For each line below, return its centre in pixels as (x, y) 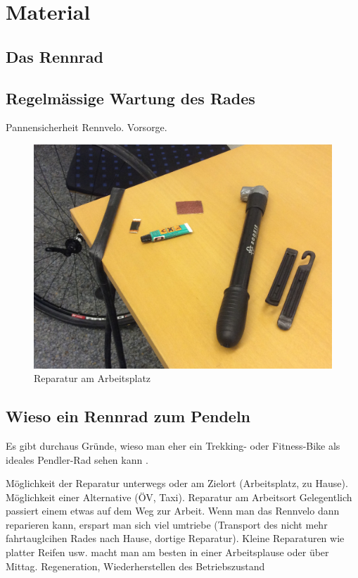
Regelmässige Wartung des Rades (130, 98)
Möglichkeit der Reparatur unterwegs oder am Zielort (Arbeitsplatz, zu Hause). (177, 483)
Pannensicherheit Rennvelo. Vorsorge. (87, 127)
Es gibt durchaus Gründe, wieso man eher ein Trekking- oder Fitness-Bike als (173, 445)
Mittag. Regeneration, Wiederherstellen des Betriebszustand (135, 566)
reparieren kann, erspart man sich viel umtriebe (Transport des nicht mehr (167, 524)
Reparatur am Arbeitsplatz (92, 378)
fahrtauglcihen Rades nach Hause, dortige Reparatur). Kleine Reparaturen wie (175, 538)
